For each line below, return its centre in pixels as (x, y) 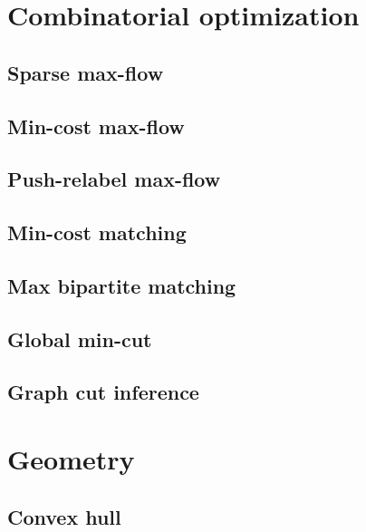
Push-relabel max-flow (114, 179)
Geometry (71, 459)
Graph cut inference (103, 392)
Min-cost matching (97, 232)
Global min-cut (80, 339)
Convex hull (64, 516)
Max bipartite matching (122, 285)
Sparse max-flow (86, 72)
